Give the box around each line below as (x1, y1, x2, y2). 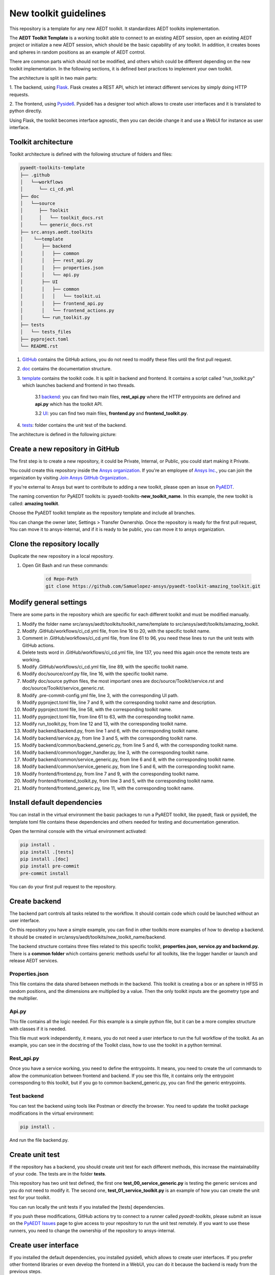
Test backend (9, 1092, 44, 1099)
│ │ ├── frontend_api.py (20, 300, 104, 306)
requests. (9, 91, 30, 97)
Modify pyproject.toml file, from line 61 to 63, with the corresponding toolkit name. (22, 713, 195, 720)
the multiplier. (9, 995, 38, 1001)
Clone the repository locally (9, 540, 99, 548)
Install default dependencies (9, 798, 102, 807)
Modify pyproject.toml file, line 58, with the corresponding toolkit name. (22, 706, 173, 712)
